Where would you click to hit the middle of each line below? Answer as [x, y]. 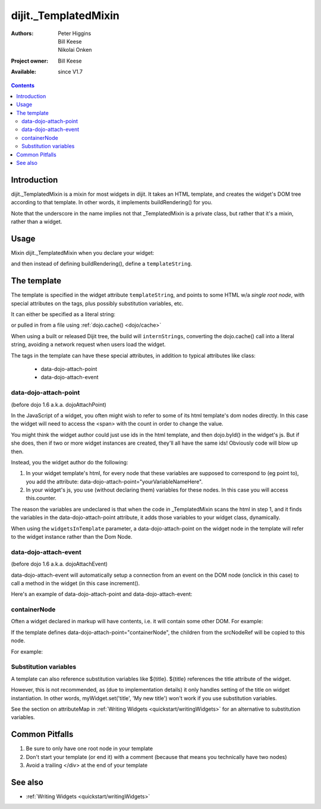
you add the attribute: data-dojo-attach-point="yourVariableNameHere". [114, 482]
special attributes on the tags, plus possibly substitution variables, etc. [97, 303]
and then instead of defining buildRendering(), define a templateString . [102, 264]
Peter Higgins [75, 33]
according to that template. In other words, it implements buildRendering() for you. [112, 202]
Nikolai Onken [75, 50]
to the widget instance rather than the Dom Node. [72, 537]
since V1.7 [70, 72]
